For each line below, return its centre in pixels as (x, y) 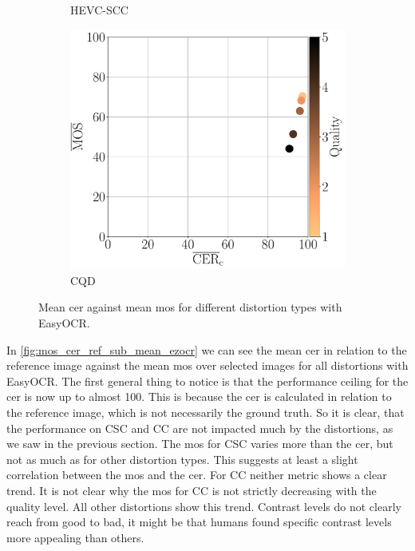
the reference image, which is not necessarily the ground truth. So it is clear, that (206, 412)
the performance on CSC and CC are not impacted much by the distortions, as (200, 428)
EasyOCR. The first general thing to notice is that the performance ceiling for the (207, 381)
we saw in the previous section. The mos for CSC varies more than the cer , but (200, 444)
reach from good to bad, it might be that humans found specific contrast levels (199, 522)
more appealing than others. (75, 537)
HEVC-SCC (99, 10)
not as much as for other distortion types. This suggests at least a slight (182, 459)
